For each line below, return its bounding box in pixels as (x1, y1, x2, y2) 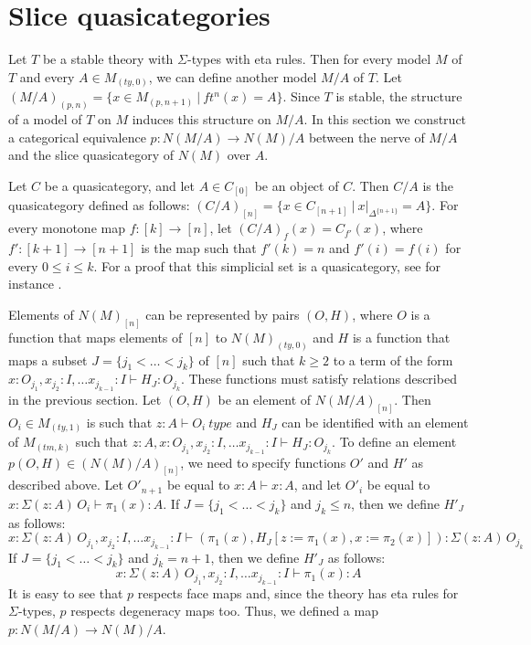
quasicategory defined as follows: (8, 196, 190, 215)
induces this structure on (132, 110, 271, 129)
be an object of (254, 175, 339, 195)
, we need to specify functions (180, 452, 346, 471)
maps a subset (8, 350, 88, 369)
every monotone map (8, 218, 125, 238)
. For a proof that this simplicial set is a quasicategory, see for (93, 256, 441, 275)
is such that (86, 412, 153, 431)
